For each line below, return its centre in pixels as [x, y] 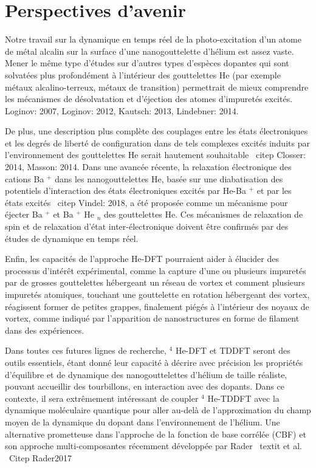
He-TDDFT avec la [243, 398]
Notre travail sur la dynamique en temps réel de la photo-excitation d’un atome [153, 39]
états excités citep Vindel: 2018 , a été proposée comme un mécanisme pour [146, 202]
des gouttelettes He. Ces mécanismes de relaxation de [204, 214]
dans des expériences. [45, 330]
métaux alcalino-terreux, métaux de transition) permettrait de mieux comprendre [157, 87]
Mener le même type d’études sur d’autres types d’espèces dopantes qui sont [147, 63]
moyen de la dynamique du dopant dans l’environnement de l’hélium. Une [143, 422]
